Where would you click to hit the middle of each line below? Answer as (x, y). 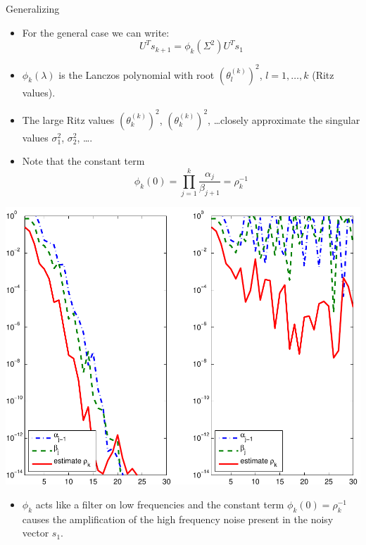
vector (36, 533)
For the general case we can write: (96, 32)
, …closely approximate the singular (284, 119)
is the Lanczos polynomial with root (137, 74)
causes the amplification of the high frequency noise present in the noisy (178, 519)
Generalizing (33, 8)
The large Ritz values (68, 119)
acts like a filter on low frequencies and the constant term (160, 504)
